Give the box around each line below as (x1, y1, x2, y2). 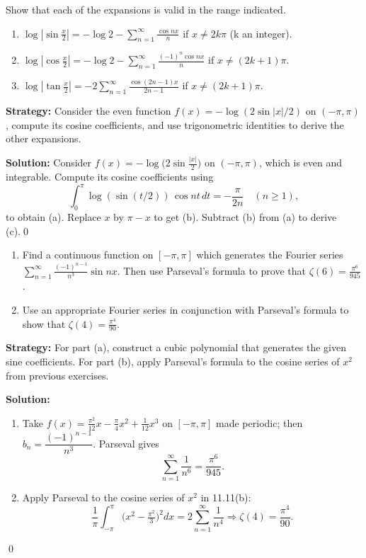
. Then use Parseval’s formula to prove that (117, 263, 306, 278)
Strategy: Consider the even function (6, 103, 171, 118)
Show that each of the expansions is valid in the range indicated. (6, 2, 286, 16)
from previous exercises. (6, 368, 109, 382)
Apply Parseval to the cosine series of (22, 490, 185, 505)
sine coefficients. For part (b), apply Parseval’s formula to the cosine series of (6, 354, 340, 369)
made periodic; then (216, 415, 303, 430)
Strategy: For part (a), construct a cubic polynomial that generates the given (6, 340, 346, 355)
